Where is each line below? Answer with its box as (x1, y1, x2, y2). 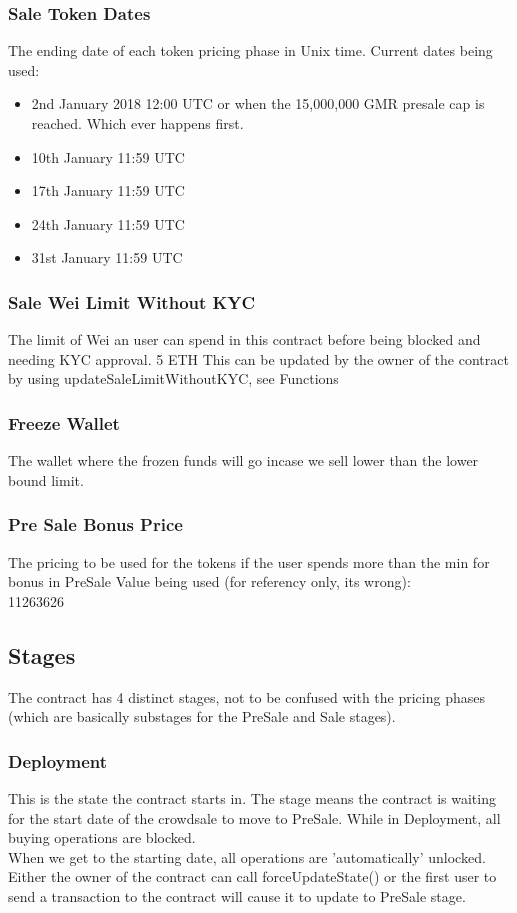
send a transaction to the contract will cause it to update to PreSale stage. (8, 885, 466, 906)
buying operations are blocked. (8, 827, 196, 848)
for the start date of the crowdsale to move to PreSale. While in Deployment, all (8, 807, 501, 828)
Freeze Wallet (8, 410, 120, 435)
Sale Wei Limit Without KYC (8, 289, 256, 314)
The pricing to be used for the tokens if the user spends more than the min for (8, 551, 490, 572)
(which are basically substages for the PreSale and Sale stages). (8, 706, 396, 727)
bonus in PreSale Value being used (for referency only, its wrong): (8, 571, 411, 592)
